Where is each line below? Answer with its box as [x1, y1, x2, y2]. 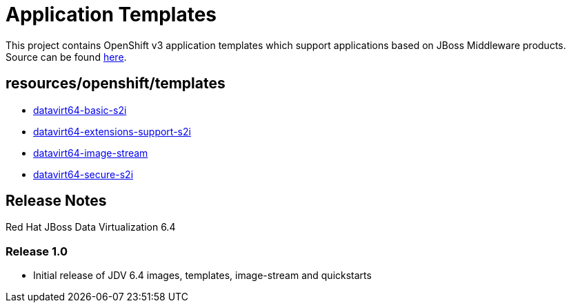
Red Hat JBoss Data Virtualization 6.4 [6, 221, 176, 233]
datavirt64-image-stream [33, 146, 148, 159]
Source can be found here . [6, 50, 127, 63]
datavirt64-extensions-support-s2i [33, 125, 191, 137]
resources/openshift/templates [6, 75, 226, 93]
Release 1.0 [6, 244, 68, 258]
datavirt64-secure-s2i [33, 168, 134, 180]
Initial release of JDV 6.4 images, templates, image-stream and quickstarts [33, 269, 372, 282]
